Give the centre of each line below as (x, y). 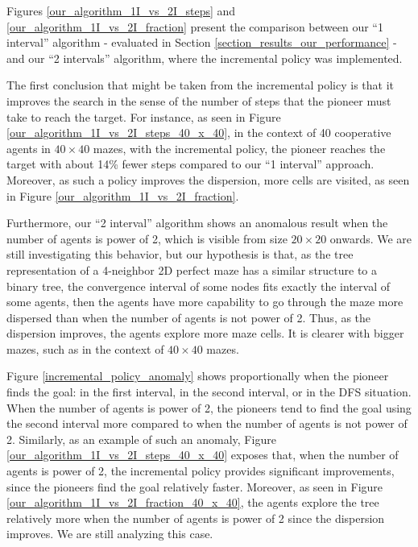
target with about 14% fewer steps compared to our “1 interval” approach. (190, 164)
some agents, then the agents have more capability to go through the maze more (205, 302)
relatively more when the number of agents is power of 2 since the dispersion (196, 518)
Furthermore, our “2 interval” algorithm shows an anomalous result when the (197, 223)
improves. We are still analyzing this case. (110, 534)
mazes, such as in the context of (85, 348)
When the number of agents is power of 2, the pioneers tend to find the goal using (209, 407)
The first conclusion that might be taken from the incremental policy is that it (201, 85)
